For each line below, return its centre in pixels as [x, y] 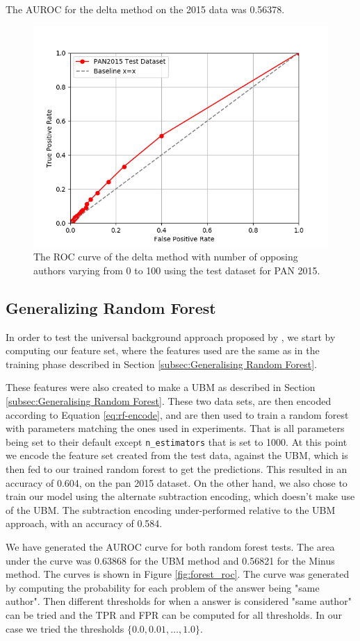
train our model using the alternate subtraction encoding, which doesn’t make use [180, 496]
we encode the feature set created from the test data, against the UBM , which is [177, 455]
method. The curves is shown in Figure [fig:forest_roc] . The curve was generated [178, 574]
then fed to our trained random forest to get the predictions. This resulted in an [177, 468]
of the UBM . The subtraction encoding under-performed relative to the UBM [171, 509]
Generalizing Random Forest [111, 307]
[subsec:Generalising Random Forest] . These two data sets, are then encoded [169, 400]
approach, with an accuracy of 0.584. [84, 523]
